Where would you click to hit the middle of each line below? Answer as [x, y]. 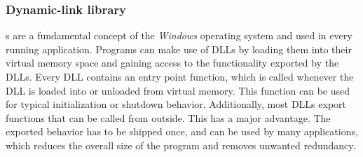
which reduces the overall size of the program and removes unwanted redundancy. [181, 145]
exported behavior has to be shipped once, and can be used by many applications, [182, 131]
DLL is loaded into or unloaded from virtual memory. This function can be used [178, 90]
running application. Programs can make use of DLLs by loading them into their [179, 49]
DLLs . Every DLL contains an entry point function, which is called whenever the [180, 76]
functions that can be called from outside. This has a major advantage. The [168, 117]
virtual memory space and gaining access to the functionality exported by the [172, 63]
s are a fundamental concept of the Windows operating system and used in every [179, 35]
